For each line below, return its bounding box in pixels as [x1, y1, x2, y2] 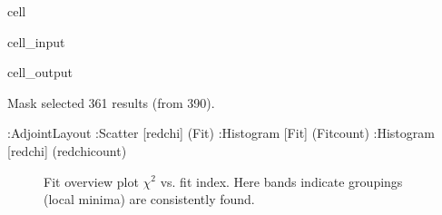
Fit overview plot [44, 171, 139, 191]
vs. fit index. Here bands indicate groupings [160, 171, 403, 191]
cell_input [7, 32, 65, 51]
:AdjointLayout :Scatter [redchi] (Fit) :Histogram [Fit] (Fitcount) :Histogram [7, 123, 435, 142]
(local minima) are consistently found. [44, 190, 255, 209]
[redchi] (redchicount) [7, 141, 127, 160]
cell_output [7, 63, 73, 82]
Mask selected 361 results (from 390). [7, 93, 215, 112]
